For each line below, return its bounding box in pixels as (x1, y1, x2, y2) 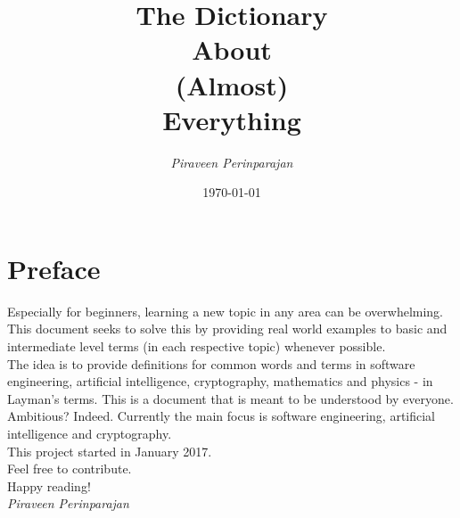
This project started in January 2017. (7, 441, 212, 460)
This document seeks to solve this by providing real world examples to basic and (7, 319, 448, 338)
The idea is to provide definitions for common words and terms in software (7, 354, 415, 373)
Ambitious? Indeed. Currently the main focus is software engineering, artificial (7, 407, 436, 425)
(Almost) (175, 66, 289, 103)
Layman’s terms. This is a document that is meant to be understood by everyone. (7, 389, 454, 407)
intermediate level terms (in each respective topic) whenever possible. (7, 337, 386, 355)
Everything (162, 101, 301, 137)
